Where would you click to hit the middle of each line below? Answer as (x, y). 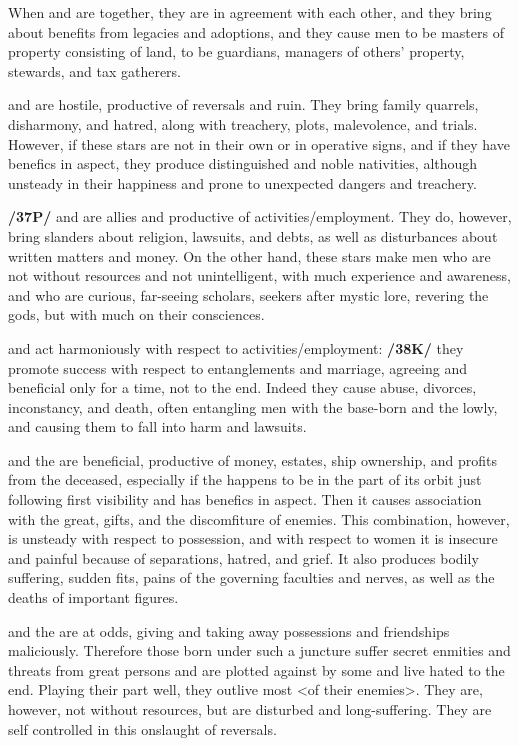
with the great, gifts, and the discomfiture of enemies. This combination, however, (259, 518)
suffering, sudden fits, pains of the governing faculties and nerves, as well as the (251, 577)
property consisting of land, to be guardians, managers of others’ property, (236, 51)
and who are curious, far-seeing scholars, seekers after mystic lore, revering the (248, 294)
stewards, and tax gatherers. (95, 70)
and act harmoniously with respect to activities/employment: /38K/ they (236, 347)
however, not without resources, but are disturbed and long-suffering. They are (250, 709)
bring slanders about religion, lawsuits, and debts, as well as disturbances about (253, 235)
